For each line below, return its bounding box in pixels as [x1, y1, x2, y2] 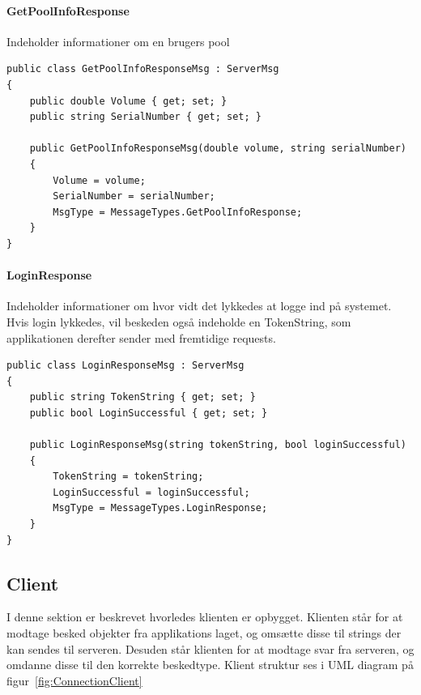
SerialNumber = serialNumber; [53, 190, 215, 203]
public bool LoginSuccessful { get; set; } [29, 407, 268, 419]
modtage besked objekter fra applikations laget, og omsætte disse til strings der [6, 625, 402, 642]
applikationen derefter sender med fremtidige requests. [6, 329, 276, 346]
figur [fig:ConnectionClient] [6, 672, 142, 689]
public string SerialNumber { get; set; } [29, 111, 262, 123]
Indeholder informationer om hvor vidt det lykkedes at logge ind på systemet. [6, 297, 392, 314]
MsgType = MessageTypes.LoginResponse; [53, 502, 268, 514]
